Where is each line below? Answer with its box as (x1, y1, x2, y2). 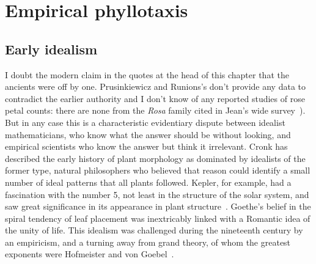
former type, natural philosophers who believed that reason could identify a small (5, 164, 310, 177)
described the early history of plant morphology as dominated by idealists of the (5, 152, 306, 164)
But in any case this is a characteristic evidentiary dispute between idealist (5, 116, 285, 128)
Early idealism (5, 39, 98, 58)
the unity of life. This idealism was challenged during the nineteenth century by (5, 224, 303, 237)
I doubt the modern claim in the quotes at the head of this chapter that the (5, 68, 289, 81)
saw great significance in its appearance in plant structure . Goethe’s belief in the (5, 200, 311, 213)
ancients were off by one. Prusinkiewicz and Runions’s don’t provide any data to (5, 80, 306, 93)
